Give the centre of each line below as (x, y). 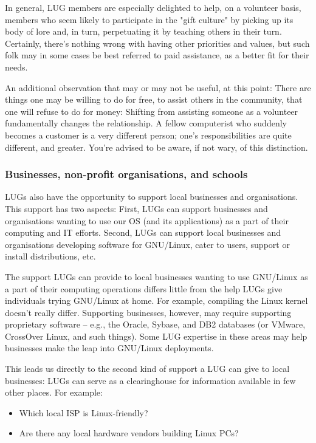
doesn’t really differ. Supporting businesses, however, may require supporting (148, 312)
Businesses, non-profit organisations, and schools (126, 174)
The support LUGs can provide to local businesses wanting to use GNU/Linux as (156, 276)
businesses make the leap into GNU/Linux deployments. (109, 348)
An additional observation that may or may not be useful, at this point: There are (158, 87)
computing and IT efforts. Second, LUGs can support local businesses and (143, 232)
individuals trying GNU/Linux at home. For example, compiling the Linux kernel (156, 300)
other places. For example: (54, 392)
